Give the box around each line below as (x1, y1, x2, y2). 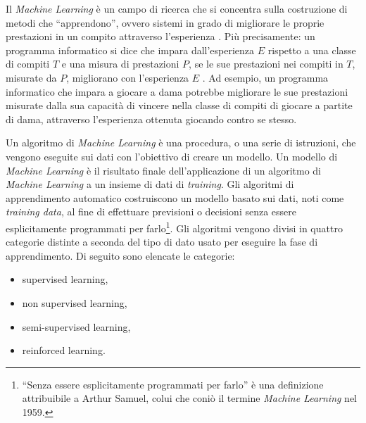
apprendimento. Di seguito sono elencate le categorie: (6, 248, 235, 263)
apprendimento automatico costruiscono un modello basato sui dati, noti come (6, 190, 344, 205)
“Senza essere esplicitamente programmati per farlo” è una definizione (22, 377, 324, 391)
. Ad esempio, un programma (202, 70, 329, 84)
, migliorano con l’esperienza (66, 70, 189, 84)
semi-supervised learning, (22, 319, 131, 334)
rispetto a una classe (267, 42, 356, 57)
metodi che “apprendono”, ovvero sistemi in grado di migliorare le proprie (6, 15, 324, 30)
